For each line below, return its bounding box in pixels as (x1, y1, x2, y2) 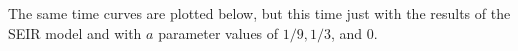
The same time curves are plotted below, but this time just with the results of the (8, 3, 511, 23)
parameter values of (158, 22, 279, 43)
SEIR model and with (8, 22, 142, 43)
